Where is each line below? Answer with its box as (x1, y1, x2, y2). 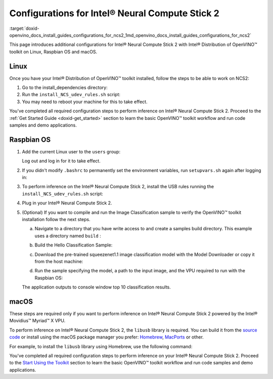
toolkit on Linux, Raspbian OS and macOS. (9, 49, 98, 55)
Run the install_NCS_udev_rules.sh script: (22, 92, 121, 98)
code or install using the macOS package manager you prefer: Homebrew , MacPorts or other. (9, 334, 204, 340)
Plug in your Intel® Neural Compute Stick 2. (22, 200, 112, 206)
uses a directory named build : (34, 233, 101, 239)
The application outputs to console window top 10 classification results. (22, 284, 171, 290)
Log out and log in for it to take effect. (22, 158, 101, 164)
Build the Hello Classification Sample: (34, 242, 113, 248)
